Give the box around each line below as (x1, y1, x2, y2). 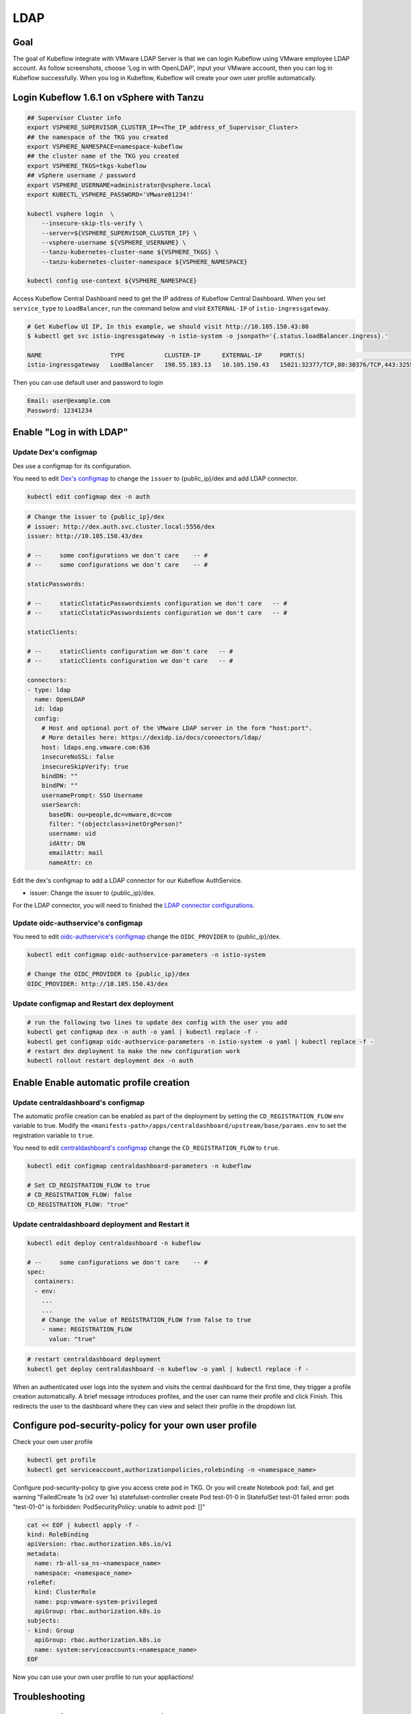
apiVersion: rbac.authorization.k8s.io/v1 (27, 1540, 172, 1548)
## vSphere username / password (27, 171, 136, 180)
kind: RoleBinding (27, 1530, 89, 1538)
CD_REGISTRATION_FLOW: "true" (27, 1200, 129, 1208)
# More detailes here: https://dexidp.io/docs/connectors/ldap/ (41, 734, 262, 742)
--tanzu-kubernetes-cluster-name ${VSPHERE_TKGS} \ (41, 248, 219, 256)
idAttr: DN (49, 839, 86, 847)
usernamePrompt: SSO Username (41, 791, 143, 799)
